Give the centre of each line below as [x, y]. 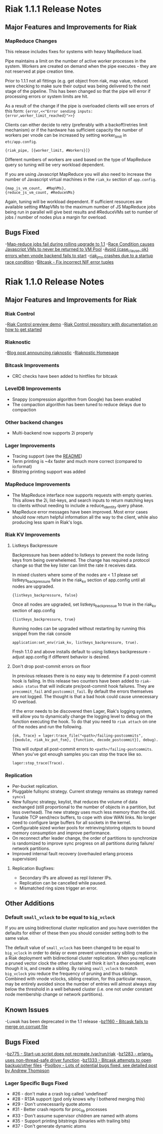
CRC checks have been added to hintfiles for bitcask [65, 376]
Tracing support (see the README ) [47, 456]
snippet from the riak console [42, 634]
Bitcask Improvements [32, 366]
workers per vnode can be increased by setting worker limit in [66, 135]
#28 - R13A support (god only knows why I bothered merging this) [78, 1099]
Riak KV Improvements [33, 535]
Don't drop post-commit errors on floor [51, 666]
